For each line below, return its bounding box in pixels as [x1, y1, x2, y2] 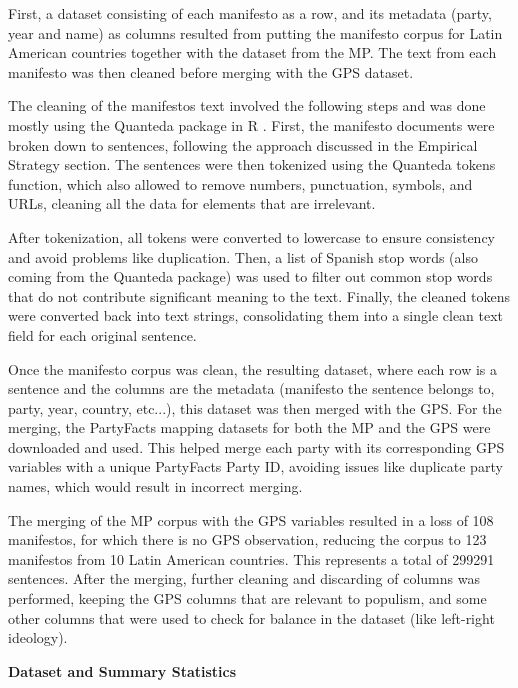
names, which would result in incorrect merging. [8, 476, 303, 497]
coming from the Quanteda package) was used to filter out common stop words [8, 266, 493, 287]
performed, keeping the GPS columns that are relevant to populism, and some [8, 588, 487, 609]
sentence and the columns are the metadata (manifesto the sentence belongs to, [8, 378, 495, 399]
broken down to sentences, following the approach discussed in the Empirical [8, 134, 478, 155]
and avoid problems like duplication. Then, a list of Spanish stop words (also [8, 246, 478, 267]
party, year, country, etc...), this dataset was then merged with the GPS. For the [8, 397, 502, 418]
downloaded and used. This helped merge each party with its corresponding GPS [8, 436, 505, 457]
